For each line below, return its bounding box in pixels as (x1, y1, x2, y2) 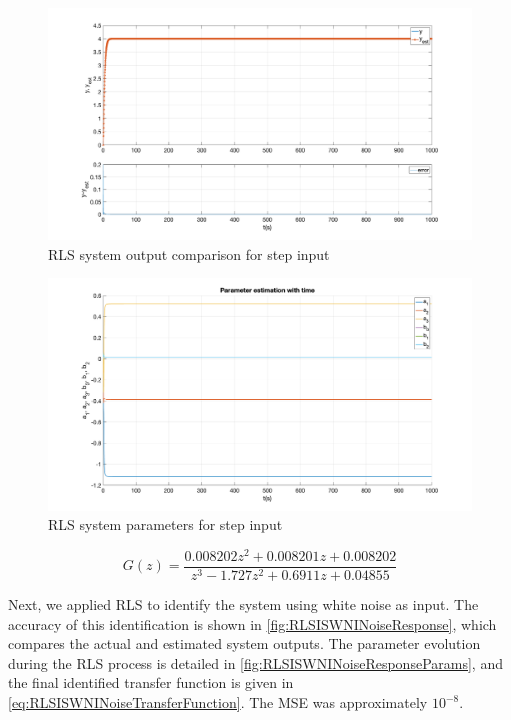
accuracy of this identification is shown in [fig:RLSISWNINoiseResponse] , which (8, 613, 497, 634)
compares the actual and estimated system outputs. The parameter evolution (8, 633, 481, 654)
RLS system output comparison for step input (48, 243, 330, 264)
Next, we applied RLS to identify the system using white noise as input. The (8, 594, 479, 615)
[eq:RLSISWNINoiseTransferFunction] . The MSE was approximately (8, 692, 428, 713)
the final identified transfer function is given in (8, 672, 294, 693)
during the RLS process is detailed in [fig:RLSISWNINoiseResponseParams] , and (8, 652, 503, 673)
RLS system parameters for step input (48, 514, 283, 535)
